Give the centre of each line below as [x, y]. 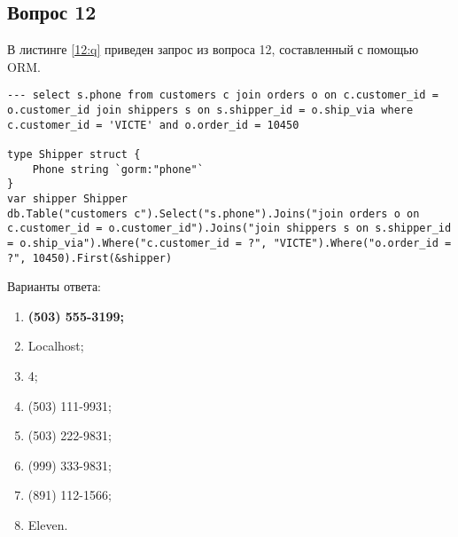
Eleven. [48, 525]
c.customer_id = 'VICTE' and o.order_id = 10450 [153, 125]
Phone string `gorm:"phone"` [118, 169]
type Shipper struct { [74, 155]
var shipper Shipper [68, 198]
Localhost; [56, 346]
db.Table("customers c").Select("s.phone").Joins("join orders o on [213, 213]
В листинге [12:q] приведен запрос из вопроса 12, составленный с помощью [213, 49]
